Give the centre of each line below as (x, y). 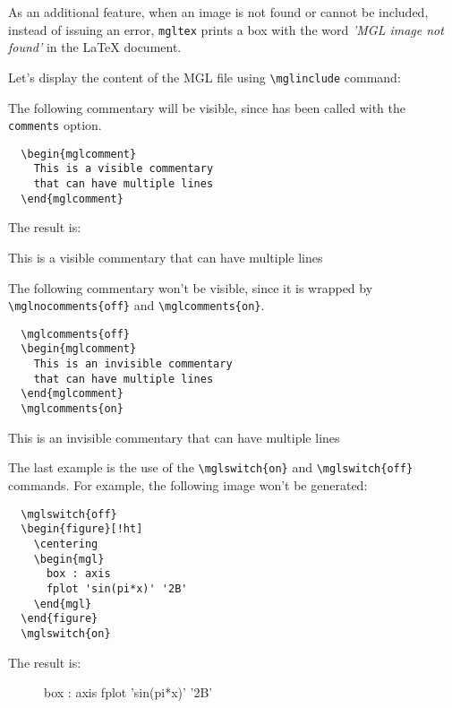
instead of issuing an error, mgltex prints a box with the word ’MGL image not (226, 29)
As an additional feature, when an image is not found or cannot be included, (218, 12)
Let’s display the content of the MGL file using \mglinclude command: (205, 77)
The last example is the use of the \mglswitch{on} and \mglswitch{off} (211, 467)
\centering (66, 544)
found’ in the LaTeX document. (95, 47)
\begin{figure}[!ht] (82, 529)
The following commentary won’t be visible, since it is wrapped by (191, 287)
